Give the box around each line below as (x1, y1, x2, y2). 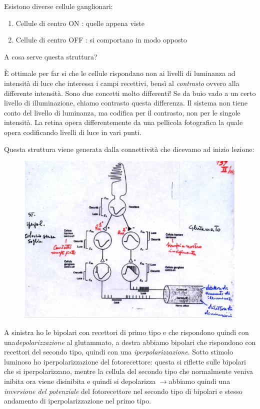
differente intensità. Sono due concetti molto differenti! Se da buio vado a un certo (4, 87, 256, 98)
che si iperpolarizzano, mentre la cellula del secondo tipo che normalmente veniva (4, 366, 253, 376)
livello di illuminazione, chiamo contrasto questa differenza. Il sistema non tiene (4, 97, 247, 108)
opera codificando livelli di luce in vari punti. (4, 126, 141, 137)
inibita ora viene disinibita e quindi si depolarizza (4, 375, 156, 386)
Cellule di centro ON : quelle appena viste (15, 17, 144, 28)
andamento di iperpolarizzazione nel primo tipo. (4, 395, 151, 406)
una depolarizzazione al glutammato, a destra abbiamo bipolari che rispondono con (4, 336, 256, 347)
